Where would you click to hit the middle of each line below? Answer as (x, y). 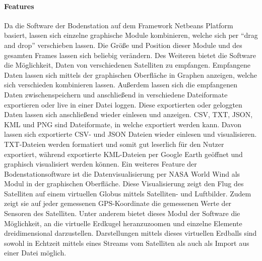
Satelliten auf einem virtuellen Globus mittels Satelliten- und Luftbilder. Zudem (128, 193)
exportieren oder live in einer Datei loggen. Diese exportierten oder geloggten (123, 104)
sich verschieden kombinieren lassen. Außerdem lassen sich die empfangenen (121, 85)
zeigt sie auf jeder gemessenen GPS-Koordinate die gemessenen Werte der (118, 203)
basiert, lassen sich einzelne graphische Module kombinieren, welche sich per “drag (131, 35)
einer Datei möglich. (35, 253)
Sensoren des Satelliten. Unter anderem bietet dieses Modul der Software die (122, 213)
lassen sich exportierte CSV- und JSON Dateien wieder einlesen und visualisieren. (130, 134)
